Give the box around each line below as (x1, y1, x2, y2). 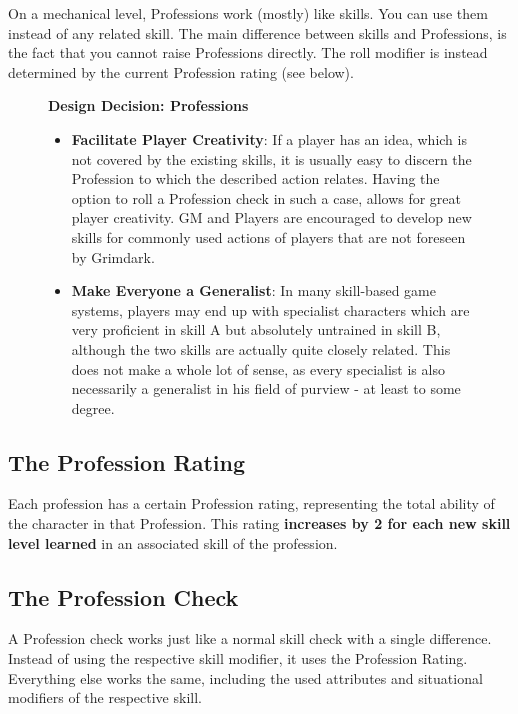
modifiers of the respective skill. (8, 687, 202, 708)
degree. (71, 397, 115, 418)
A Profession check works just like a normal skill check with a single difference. (8, 628, 492, 649)
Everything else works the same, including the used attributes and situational (8, 667, 483, 688)
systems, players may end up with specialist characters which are (71, 299, 470, 320)
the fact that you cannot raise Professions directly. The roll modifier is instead (8, 42, 488, 63)
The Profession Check (8, 581, 239, 612)
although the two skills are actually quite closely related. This (71, 338, 451, 359)
